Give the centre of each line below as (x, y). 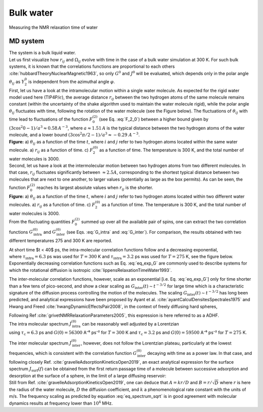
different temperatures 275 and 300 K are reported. (61, 241)
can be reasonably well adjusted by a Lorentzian (131, 324)
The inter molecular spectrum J (40, 343)
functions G (21, 232)
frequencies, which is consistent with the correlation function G (73, 353)
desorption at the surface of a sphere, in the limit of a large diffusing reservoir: (88, 375)
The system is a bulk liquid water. (43, 53)
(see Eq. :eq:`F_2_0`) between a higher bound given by (154, 119)
